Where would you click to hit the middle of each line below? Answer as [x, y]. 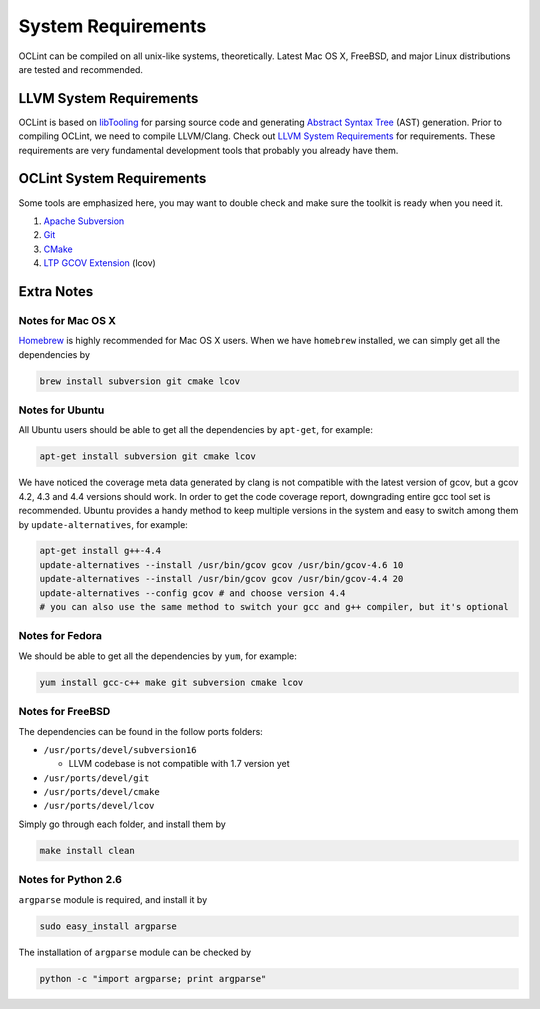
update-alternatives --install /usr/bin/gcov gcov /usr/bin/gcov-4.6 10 [221, 564]
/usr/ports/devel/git [96, 778]
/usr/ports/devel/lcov [99, 806]
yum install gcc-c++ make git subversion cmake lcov [171, 682]
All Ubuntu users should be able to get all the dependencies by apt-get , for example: [196, 430]
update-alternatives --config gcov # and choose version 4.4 [192, 593]
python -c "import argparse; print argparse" [153, 978]
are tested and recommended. [81, 69]
